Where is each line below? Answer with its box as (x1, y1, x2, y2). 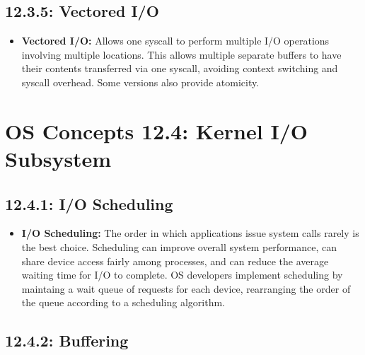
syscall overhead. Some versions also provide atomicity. (21, 74, 260, 89)
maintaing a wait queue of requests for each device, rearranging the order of (21, 281, 351, 296)
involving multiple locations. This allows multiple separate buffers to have (21, 47, 342, 62)
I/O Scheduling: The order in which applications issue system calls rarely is (21, 226, 359, 240)
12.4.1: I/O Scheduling (5, 192, 173, 214)
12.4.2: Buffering (5, 330, 129, 351)
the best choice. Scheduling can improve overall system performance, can (21, 239, 337, 254)
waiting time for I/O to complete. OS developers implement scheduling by (21, 267, 343, 282)
